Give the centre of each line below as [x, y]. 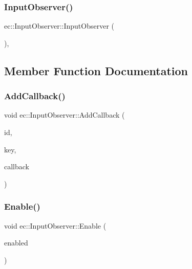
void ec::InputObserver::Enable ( [55, 225]
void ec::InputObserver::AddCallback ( [65, 115]
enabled [16, 243]
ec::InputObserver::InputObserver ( [59, 26]
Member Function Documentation [96, 70]
